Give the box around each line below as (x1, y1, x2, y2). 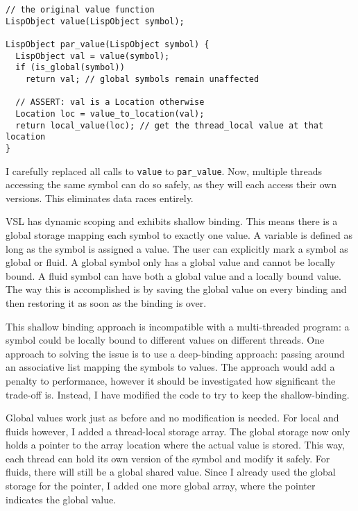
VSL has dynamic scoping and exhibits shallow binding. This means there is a (6, 214, 338, 228)
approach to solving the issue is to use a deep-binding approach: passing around (6, 346, 345, 360)
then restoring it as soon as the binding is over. (6, 295, 207, 310)
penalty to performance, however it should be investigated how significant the (6, 373, 336, 387)
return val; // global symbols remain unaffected (25, 74, 259, 84)
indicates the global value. (6, 492, 117, 506)
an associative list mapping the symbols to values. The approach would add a (6, 360, 335, 374)
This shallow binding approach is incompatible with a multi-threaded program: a (6, 319, 350, 333)
